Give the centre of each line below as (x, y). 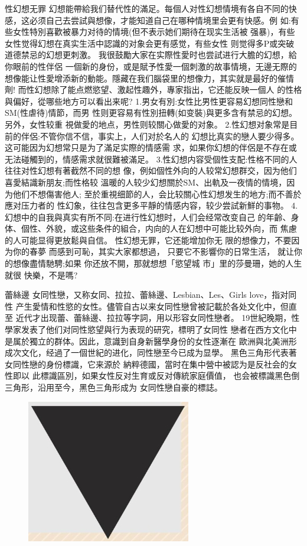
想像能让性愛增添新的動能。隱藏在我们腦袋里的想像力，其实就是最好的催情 (149, 78)
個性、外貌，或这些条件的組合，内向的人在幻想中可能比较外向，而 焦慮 (159, 228)
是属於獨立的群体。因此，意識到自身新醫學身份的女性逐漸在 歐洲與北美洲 (147, 341)
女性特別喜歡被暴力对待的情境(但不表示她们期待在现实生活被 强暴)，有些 (154, 32)
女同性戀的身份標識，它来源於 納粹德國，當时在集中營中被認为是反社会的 (147, 364)
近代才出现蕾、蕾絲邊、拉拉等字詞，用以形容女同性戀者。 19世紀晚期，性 (158, 318)
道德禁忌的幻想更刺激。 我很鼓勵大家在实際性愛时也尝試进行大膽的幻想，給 (151, 55)
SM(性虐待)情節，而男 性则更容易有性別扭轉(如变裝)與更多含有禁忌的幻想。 (151, 113)
